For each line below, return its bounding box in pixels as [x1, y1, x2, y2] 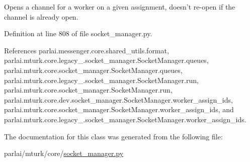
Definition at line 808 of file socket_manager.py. [4, 28, 152, 39]
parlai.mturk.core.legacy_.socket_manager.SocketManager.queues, [4, 55, 209, 65]
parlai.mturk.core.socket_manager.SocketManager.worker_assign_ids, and [4, 104, 234, 115]
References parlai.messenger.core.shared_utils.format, [4, 45, 169, 55]
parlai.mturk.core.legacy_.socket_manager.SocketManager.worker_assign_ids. [4, 114, 246, 124]
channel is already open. [4, 11, 78, 22]
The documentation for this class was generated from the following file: [4, 131, 223, 141]
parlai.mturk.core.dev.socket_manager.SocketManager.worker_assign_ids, [4, 94, 233, 105]
